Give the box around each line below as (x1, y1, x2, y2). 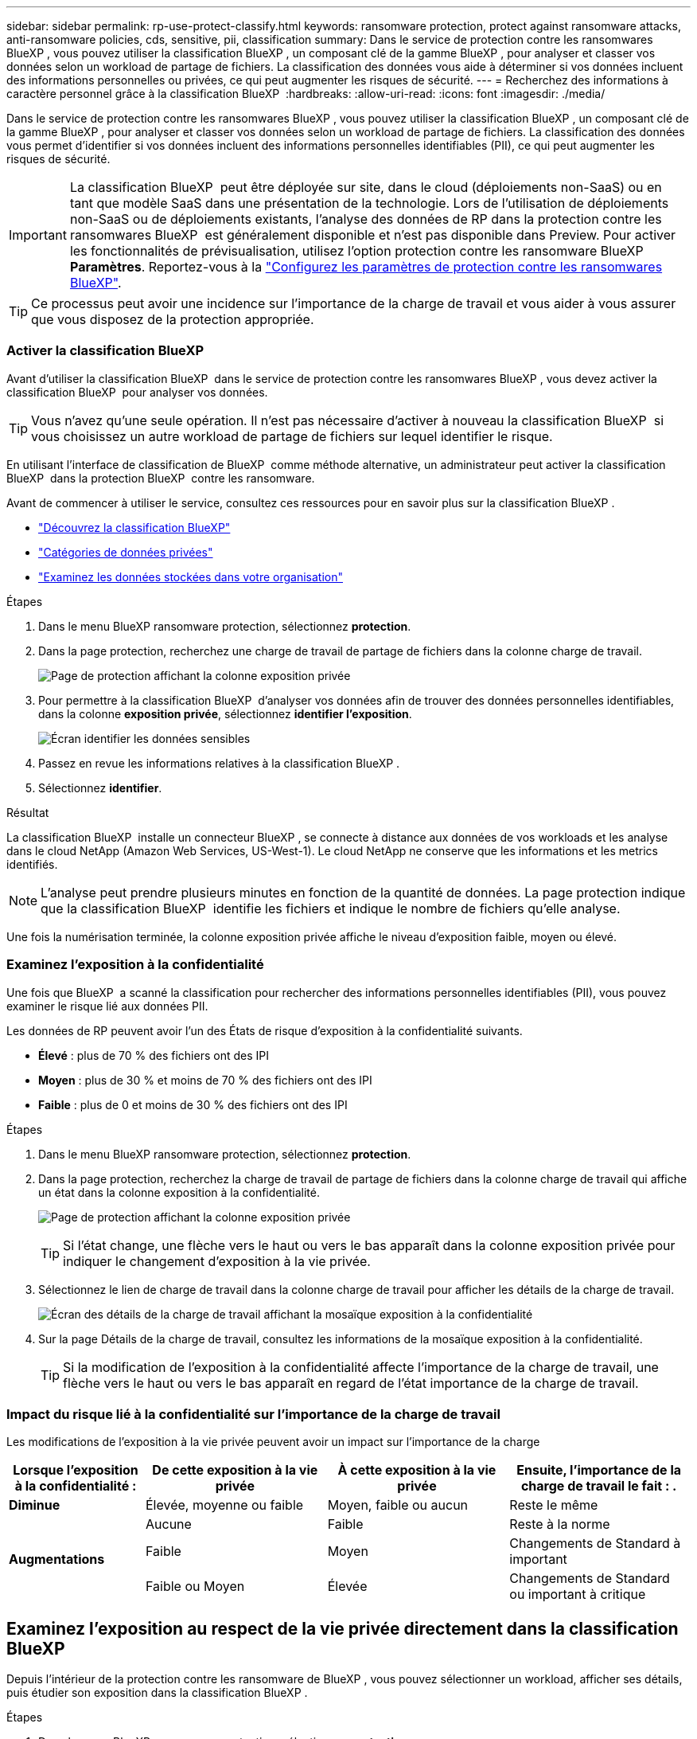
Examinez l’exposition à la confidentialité (6, 956, 264, 973)
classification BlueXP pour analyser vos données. (6, 385, 268, 399)
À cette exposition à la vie (337, 1462, 496, 1479)
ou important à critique (509, 1586, 646, 1603)
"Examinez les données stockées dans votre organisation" (38, 569, 343, 584)
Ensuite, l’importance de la (516, 1462, 682, 1479)
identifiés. (6, 857, 58, 871)
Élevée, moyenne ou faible (146, 1497, 304, 1514)
